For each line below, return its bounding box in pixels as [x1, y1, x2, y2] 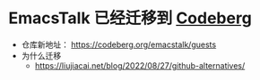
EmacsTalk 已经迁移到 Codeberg [8, 8, 252, 28]
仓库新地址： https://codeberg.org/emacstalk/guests [21, 39, 217, 50]
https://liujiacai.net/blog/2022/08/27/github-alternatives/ [34, 60, 246, 71]
